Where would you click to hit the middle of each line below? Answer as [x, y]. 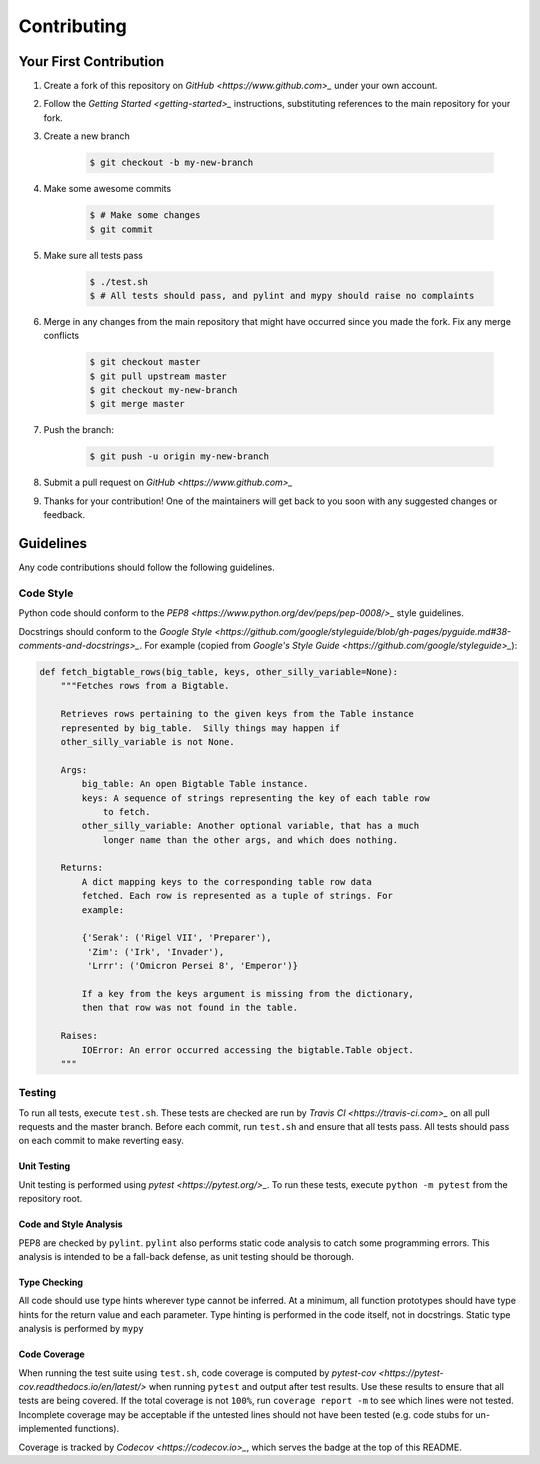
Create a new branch [86, 136]
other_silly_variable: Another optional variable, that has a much [250, 826]
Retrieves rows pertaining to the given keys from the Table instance [237, 714]
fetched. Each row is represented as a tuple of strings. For [237, 896]
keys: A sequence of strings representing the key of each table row [255, 798]
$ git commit [121, 229]
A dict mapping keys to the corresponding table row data [226, 881]
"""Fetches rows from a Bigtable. [145, 686]
